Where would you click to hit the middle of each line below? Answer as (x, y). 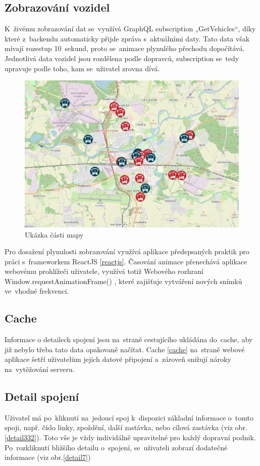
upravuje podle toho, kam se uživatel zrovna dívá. (82, 68)
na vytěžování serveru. (40, 369)
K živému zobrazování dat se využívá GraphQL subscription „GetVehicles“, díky (130, 29)
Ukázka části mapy (54, 234)
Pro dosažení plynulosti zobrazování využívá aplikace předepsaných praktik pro (127, 251)
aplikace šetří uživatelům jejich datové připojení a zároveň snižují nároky (118, 359)
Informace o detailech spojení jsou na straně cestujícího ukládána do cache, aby (129, 339)
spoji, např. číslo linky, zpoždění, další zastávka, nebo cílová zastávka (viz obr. (126, 427)
